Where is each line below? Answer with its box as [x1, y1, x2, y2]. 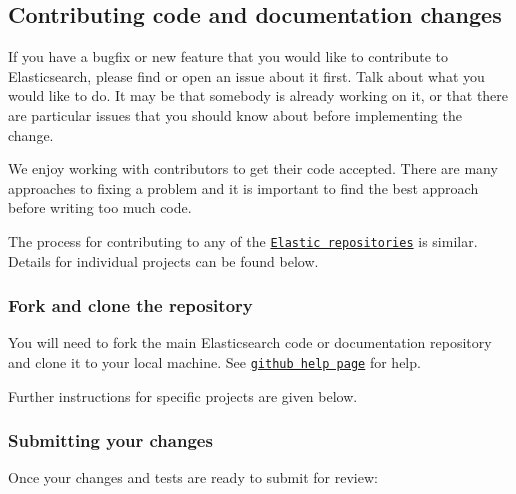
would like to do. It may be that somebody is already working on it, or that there [8, 85, 509, 106]
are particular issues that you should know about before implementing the [8, 104, 462, 125]
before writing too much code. [8, 197, 192, 218]
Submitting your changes [8, 428, 213, 453]
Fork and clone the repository [8, 293, 253, 318]
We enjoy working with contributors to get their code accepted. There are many [8, 158, 498, 179]
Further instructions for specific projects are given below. [8, 385, 358, 406]
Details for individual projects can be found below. [8, 250, 319, 271]
